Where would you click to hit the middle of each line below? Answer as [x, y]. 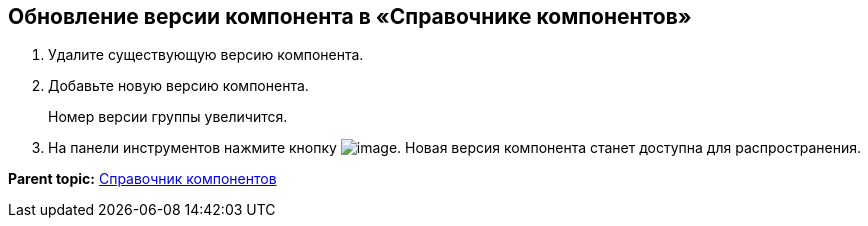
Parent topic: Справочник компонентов [142, 179]
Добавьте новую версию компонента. [178, 86]
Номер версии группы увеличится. [168, 117]
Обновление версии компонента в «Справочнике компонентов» [350, 16]
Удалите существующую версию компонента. [206, 55]
